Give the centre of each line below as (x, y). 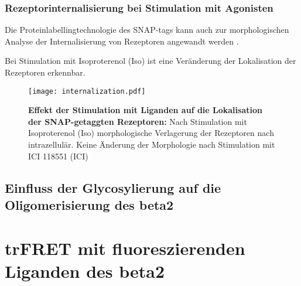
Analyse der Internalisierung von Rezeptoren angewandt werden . (122, 41)
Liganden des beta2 (85, 270)
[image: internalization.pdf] (87, 91)
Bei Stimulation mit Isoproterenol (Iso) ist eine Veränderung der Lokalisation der (150, 61)
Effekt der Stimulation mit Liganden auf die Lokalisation (145, 110)
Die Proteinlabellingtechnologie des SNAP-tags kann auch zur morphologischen (147, 30)
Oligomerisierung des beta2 (89, 205)
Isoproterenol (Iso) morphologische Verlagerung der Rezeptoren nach (151, 133)
